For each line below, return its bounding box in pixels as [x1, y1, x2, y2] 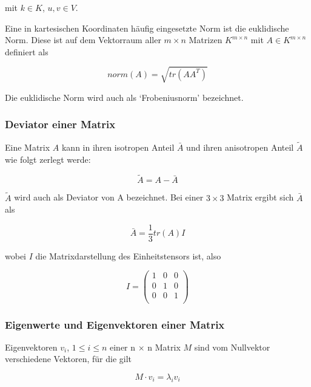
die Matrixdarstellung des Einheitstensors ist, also [35, 249, 221, 262]
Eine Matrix [5, 140, 50, 153]
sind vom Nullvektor [194, 340, 270, 353]
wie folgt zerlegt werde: [5, 152, 91, 165]
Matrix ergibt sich [227, 191, 294, 204]
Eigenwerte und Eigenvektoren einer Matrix [5, 317, 225, 332]
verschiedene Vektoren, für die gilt [5, 352, 132, 365]
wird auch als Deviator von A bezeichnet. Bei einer [14, 191, 204, 204]
